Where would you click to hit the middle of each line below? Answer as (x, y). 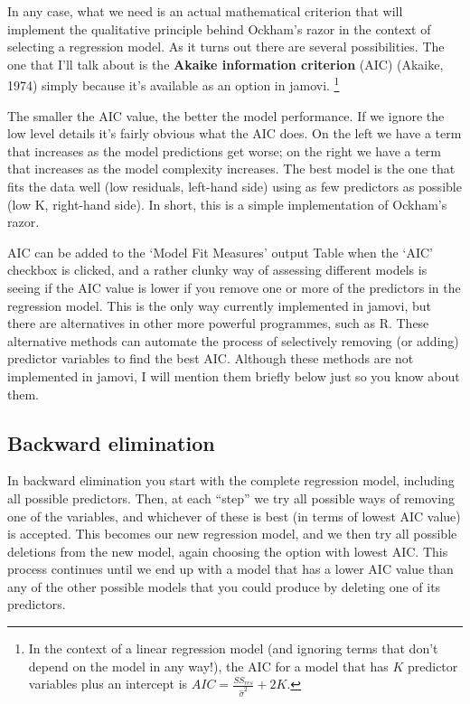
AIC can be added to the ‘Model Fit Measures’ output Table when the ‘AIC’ (220, 252)
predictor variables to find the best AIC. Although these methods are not (211, 358)
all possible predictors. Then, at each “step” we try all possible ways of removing (231, 497)
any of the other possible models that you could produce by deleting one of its (224, 586)
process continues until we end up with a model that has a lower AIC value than (230, 569)
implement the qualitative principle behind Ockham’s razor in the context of (219, 28)
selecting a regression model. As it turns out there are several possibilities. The (226, 47)
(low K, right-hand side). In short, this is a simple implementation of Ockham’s (227, 204)
